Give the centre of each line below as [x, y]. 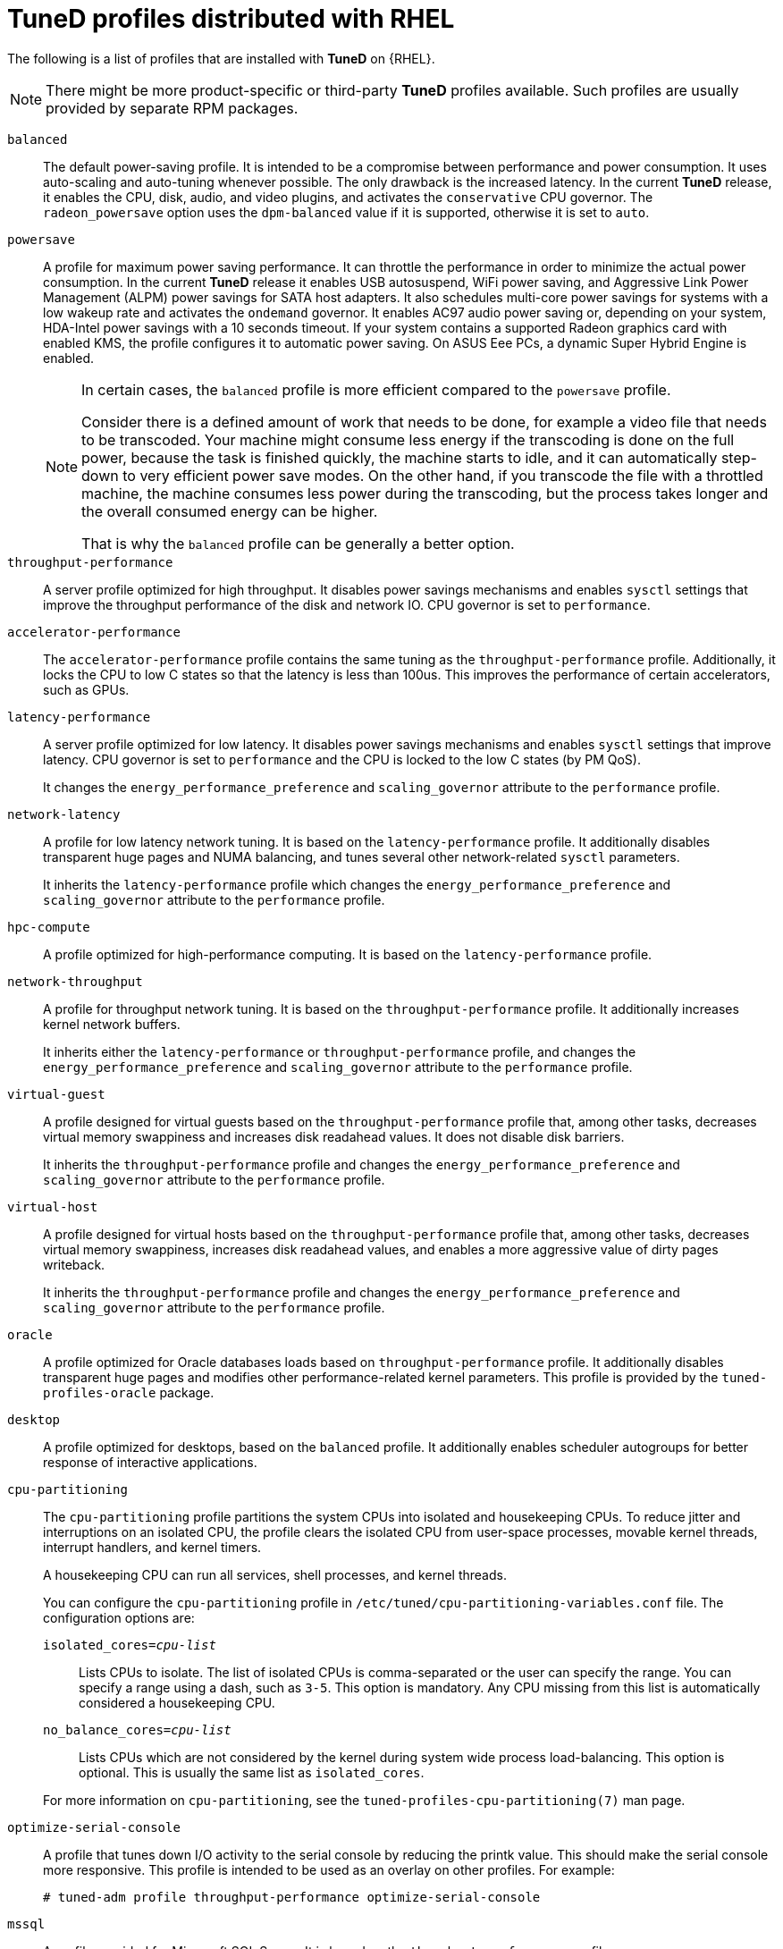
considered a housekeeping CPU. [177, 1702]
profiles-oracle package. [129, 1392]
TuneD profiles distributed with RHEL [231, 19]
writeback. [74, 1264]
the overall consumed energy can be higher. [230, 511]
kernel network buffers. [112, 1024]
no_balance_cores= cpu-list [137, 1730]
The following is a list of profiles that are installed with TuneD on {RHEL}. [221, 58]
